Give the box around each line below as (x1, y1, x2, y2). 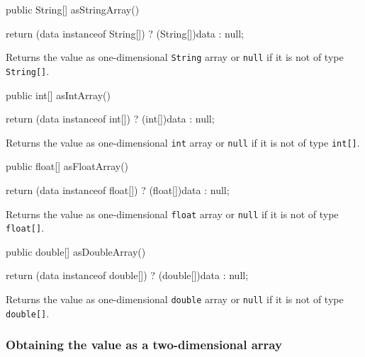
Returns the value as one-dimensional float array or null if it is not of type (6, 206, 339, 221)
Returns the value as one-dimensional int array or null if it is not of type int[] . (6, 135, 360, 149)
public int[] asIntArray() (6, 87, 111, 102)
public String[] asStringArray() (6, 2, 140, 16)
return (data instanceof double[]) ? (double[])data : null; (6, 268, 249, 283)
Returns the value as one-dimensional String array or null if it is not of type (6, 50, 344, 64)
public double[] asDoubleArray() (6, 244, 146, 259)
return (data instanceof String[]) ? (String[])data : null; (6, 25, 244, 40)
